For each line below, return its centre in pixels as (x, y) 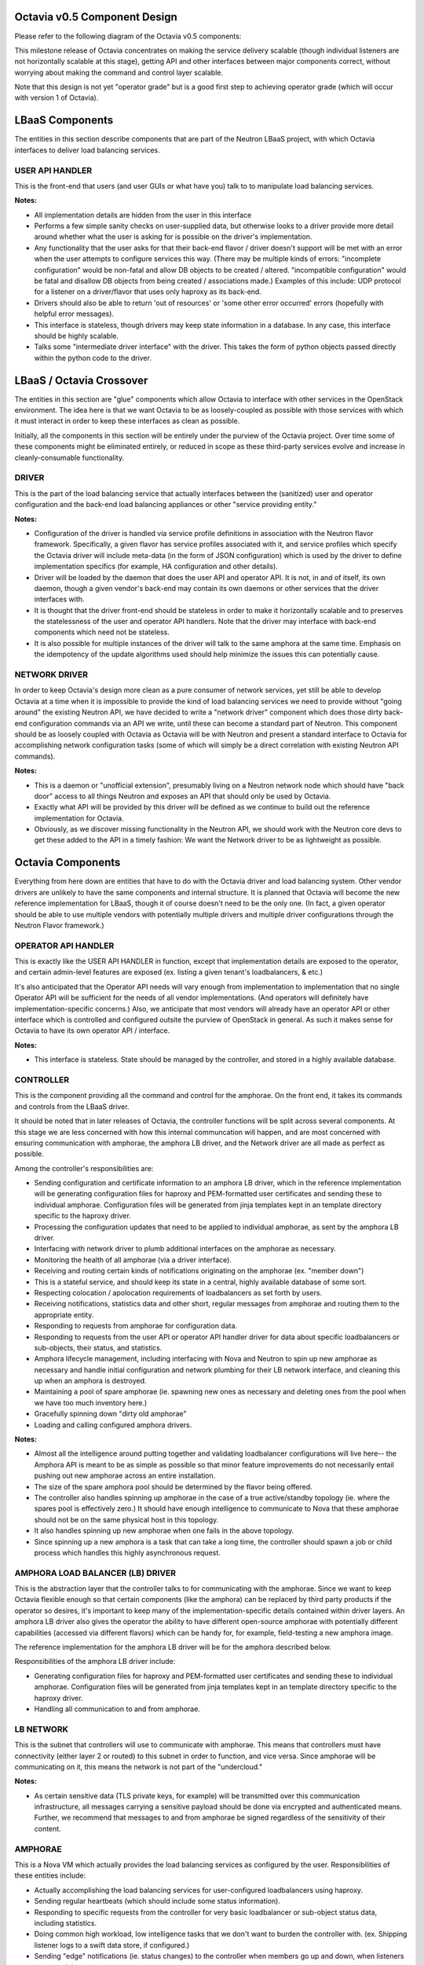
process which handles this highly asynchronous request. (128, 1552)
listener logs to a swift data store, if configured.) (112, 1945)
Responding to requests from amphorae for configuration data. (136, 1326)
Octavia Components (68, 863)
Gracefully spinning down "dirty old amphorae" (111, 1414)
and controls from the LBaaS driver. (72, 1106)
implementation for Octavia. (79, 818)
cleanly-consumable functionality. (69, 457)
